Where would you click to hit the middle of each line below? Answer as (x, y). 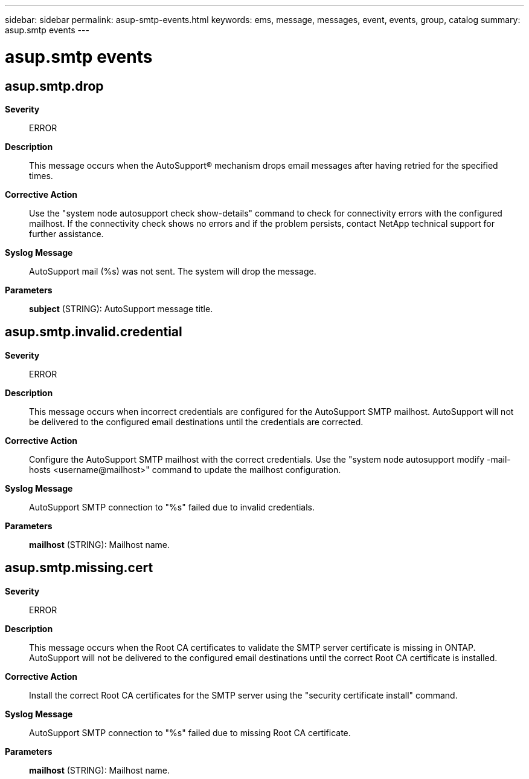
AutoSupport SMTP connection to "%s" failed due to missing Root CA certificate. (190, 732)
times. (41, 175)
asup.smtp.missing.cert (79, 568)
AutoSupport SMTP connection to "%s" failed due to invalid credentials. (172, 507)
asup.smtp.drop (54, 86)
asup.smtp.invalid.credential (94, 332)
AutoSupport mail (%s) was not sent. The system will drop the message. (173, 271)
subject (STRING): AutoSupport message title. (121, 308)
